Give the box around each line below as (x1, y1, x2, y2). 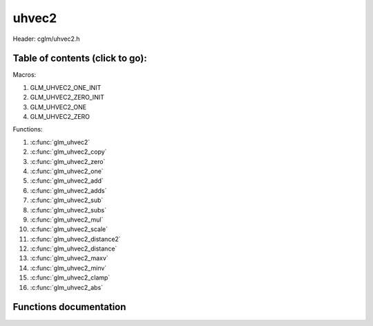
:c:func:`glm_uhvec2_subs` (30, 206, 107, 214)
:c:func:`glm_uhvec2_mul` (30, 215, 104, 224)
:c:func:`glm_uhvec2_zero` (30, 157, 106, 165)
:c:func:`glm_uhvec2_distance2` (30, 235, 121, 243)
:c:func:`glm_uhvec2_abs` (30, 283, 104, 291)
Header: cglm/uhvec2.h (12, 35, 80, 43)
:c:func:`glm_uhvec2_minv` (30, 264, 107, 272)
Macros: (12, 71, 37, 79)
